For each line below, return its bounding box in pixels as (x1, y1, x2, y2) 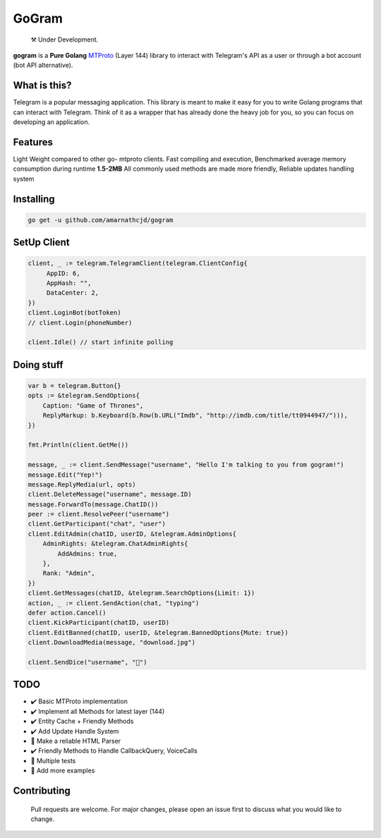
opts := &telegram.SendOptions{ (28, 391, 140, 400)
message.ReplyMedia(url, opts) (28, 480, 137, 488)
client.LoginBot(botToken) (28, 309, 121, 317)
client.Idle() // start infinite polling (28, 339, 174, 346)
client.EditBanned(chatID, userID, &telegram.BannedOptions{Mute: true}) (28, 628, 289, 636)
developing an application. (13, 118, 90, 126)
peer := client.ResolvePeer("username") (28, 510, 169, 518)
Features (13, 136, 53, 148)
